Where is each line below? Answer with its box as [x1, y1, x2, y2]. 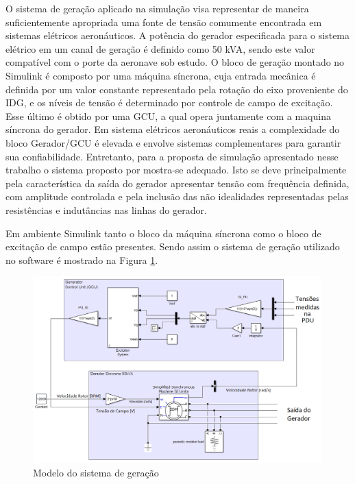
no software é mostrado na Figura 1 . [5, 252, 158, 267]
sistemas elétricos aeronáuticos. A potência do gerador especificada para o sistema [5, 28, 350, 43]
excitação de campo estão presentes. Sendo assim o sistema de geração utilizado [5, 239, 340, 254]
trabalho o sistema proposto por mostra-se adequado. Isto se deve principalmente [5, 162, 347, 177]
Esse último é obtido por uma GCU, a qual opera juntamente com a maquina [5, 108, 331, 123]
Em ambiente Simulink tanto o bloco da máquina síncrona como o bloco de [5, 226, 321, 240]
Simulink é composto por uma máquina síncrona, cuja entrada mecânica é [5, 68, 316, 82]
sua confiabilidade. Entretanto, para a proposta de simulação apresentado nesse [5, 149, 339, 163]
